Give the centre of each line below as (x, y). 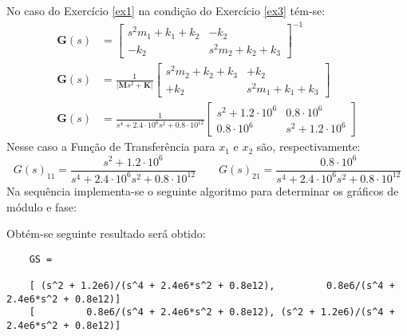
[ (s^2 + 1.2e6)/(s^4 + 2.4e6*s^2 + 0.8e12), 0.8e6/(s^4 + (212, 286)
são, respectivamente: (308, 146)
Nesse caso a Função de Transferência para (111, 146)
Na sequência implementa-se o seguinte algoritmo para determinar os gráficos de (203, 190)
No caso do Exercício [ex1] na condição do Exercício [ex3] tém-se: (166, 10)
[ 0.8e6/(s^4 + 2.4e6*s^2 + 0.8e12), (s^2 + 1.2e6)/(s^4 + (212, 312)
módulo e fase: (41, 206)
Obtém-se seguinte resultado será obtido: (106, 233)
